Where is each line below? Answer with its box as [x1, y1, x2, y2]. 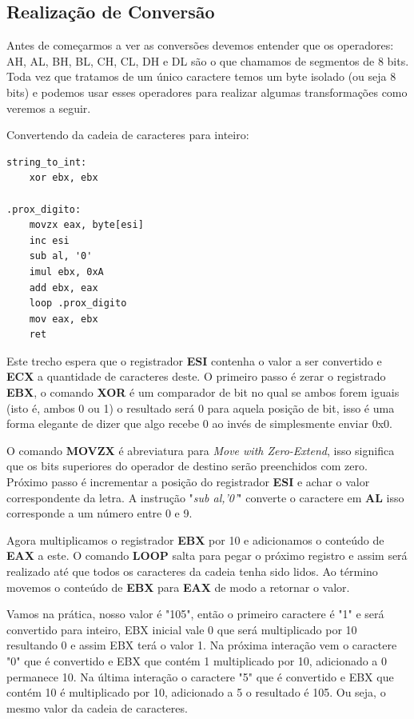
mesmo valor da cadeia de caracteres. [6, 699, 188, 716]
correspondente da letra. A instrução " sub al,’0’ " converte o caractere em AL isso [6, 489, 404, 505]
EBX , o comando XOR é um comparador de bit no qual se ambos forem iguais [6, 384, 400, 401]
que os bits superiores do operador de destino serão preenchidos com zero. [6, 457, 368, 474]
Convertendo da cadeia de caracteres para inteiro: [6, 126, 249, 143]
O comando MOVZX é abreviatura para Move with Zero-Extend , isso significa [6, 441, 395, 458]
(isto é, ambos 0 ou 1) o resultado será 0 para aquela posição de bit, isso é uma [6, 399, 395, 416]
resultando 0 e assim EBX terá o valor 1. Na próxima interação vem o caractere [6, 637, 397, 653]
